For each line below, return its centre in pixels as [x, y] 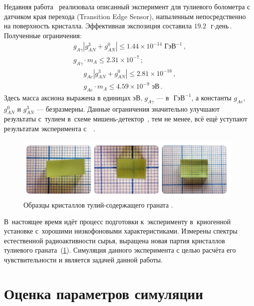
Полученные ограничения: [43, 35]
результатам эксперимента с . [50, 129]
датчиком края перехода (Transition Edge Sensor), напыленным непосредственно [125, 16]
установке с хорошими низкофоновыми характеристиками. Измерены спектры [121, 231]
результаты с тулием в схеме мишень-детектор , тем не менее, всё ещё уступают [126, 119]
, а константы [211, 97]
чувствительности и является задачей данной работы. [83, 259]
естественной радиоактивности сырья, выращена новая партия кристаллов [115, 240]
